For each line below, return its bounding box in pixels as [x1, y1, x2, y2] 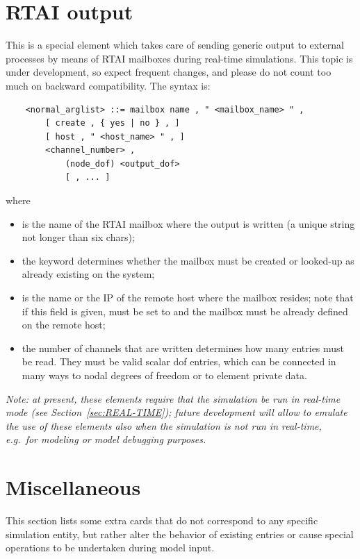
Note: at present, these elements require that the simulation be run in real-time [6, 391, 341, 406]
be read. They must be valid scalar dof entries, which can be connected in [22, 354, 336, 369]
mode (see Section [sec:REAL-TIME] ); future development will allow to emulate [6, 405, 347, 419]
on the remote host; [22, 317, 106, 332]
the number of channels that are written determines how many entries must [22, 340, 345, 355]
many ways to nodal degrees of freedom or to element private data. [22, 368, 307, 382]
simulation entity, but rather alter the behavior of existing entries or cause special [6, 526, 354, 541]
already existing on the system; [22, 267, 155, 281]
